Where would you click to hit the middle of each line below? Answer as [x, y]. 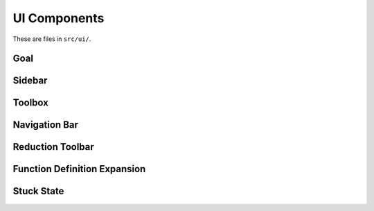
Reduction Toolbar [54, 147]
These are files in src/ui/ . [52, 39]
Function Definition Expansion [79, 169]
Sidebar [30, 81]
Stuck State [38, 191]
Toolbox [30, 103]
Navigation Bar [46, 125]
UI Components [59, 18]
